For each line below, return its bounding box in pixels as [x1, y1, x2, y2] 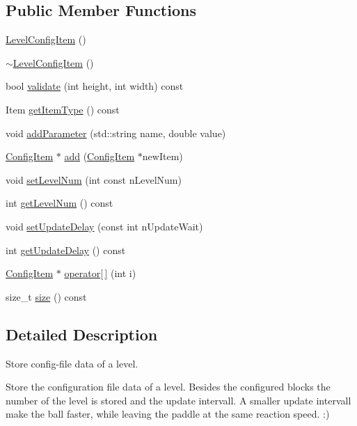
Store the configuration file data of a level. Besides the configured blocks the [6, 379, 331, 394]
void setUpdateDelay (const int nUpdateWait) [6, 219, 203, 233]
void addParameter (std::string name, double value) [6, 125, 226, 140]
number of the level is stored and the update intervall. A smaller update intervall [6, 393, 351, 407]
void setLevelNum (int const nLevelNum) [6, 172, 182, 187]
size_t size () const [6, 289, 87, 303]
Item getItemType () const [6, 102, 120, 116]
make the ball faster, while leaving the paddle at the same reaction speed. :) [6, 407, 330, 421]
